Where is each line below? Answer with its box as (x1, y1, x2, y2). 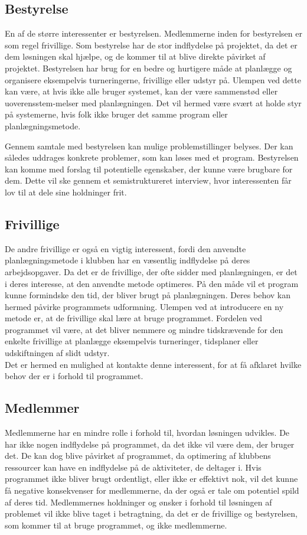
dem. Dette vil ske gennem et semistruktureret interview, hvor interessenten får (5, 174, 292, 187)
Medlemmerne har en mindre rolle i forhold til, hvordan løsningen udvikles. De (5, 426, 290, 439)
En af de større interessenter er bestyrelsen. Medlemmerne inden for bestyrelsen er (5, 27, 302, 40)
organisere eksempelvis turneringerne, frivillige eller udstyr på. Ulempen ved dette (5, 73, 301, 86)
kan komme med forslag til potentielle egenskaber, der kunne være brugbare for (5, 162, 293, 175)
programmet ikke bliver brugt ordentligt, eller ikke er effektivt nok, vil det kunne (5, 472, 298, 485)
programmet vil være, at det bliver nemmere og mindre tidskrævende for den (5, 323, 283, 335)
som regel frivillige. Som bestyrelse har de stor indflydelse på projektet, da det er (5, 38, 298, 51)
